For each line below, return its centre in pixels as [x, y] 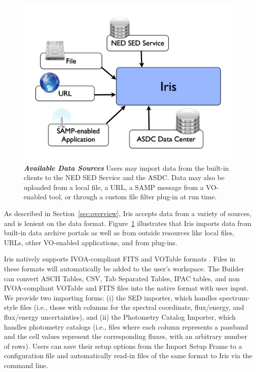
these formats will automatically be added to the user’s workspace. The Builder [124, 268]
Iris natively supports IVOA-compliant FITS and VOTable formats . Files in [120, 259]
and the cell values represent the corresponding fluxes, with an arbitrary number [126, 336]
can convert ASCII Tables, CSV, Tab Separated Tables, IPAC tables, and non [122, 278]
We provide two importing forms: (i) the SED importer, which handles [111, 297]
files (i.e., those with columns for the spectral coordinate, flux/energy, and [132, 307]
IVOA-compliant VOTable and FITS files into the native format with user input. [126, 288]
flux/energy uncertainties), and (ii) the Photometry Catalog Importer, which [120, 316]
